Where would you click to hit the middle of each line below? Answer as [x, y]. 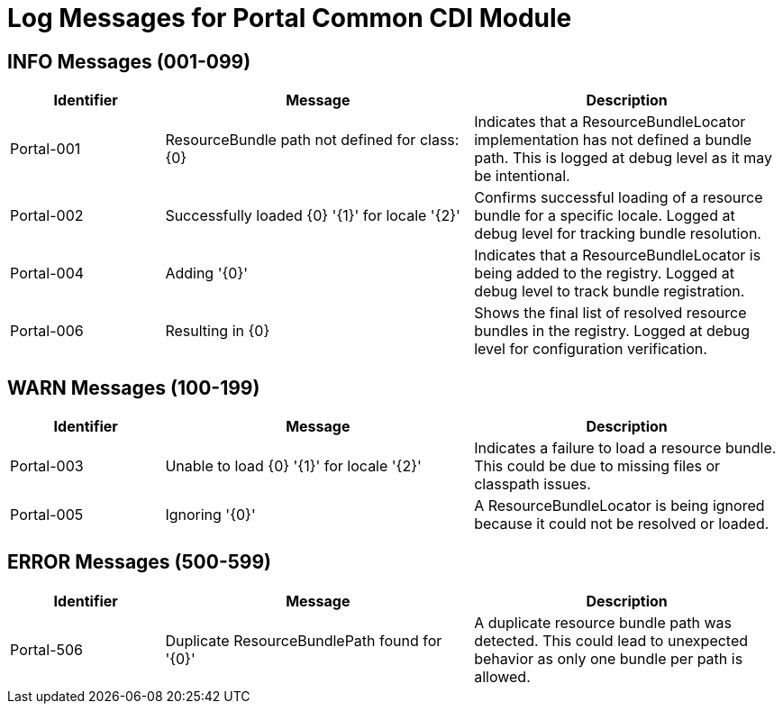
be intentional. [522, 176]
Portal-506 [47, 649]
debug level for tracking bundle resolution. [618, 234]
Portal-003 [47, 466]
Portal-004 [47, 273]
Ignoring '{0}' [210, 515]
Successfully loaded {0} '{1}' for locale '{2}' [313, 216]
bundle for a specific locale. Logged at [605, 216]
